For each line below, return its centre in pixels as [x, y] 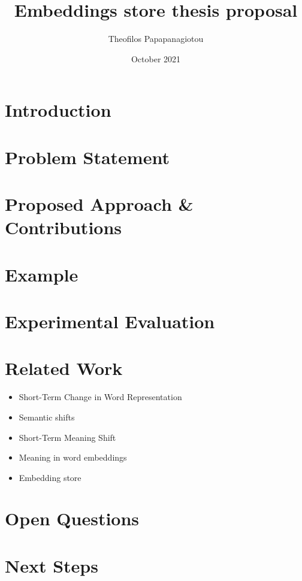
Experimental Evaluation [110, 321]
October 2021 [156, 58]
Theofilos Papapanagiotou [156, 39]
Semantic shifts [47, 417]
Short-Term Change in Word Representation [100, 397]
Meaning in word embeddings [73, 457]
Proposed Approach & [99, 204]
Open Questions [72, 518]
